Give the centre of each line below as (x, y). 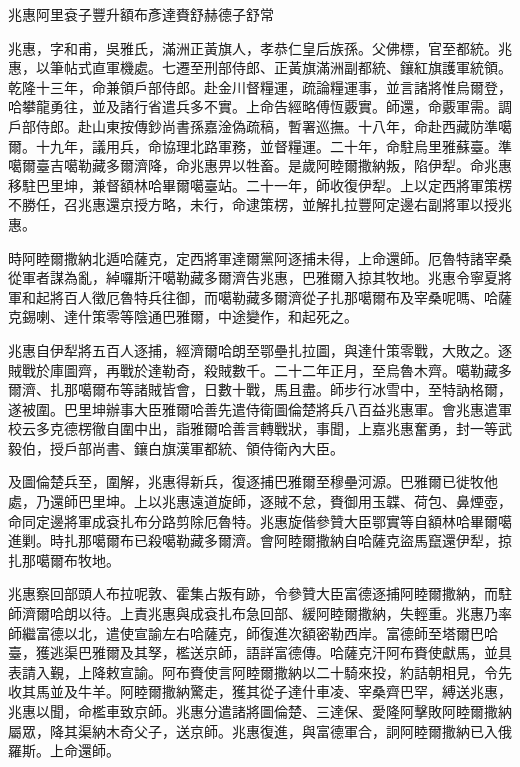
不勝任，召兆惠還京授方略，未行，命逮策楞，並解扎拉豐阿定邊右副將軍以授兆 (260, 204)
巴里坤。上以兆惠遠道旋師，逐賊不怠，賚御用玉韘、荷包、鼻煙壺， (294, 501)
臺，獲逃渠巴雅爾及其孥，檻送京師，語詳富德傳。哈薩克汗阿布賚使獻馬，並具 (260, 652)
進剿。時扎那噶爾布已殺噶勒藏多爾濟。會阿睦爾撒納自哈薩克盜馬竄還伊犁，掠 (260, 540)
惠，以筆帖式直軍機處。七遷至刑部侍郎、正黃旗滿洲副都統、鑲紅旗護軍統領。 (260, 67)
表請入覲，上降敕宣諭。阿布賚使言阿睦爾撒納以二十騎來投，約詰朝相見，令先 (260, 671)
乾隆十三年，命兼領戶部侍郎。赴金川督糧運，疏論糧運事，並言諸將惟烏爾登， (260, 86)
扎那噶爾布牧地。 (64, 559)
